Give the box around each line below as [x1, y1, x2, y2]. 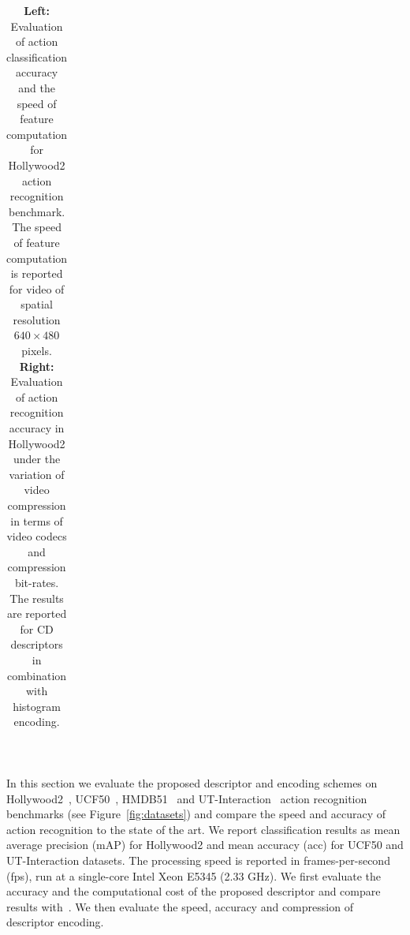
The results [9, 589, 64, 606]
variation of [9, 466, 65, 482]
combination [7, 667, 67, 683]
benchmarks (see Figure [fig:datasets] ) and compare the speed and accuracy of [6, 806, 386, 822]
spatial [20, 296, 53, 312]
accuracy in [9, 420, 65, 436]
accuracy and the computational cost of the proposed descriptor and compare [6, 883, 381, 899]
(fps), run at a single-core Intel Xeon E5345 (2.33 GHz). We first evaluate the [6, 867, 382, 884]
